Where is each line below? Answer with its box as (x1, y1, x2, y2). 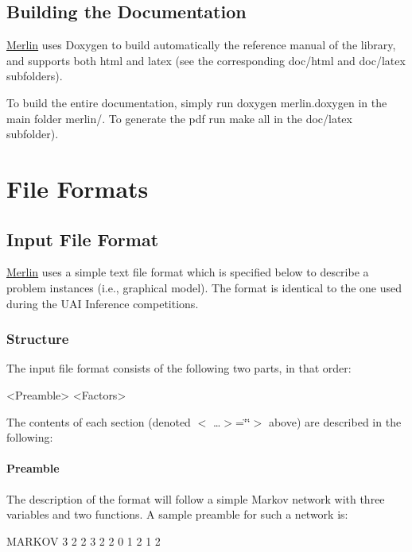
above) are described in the (268, 413, 402, 430)
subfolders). (6, 68, 63, 84)
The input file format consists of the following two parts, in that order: (6, 360, 352, 376)
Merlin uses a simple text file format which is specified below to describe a (6, 264, 369, 280)
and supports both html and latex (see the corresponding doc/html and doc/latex (6, 52, 406, 68)
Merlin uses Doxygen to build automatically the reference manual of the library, (6, 37, 396, 53)
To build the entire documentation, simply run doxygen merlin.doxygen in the (6, 94, 387, 110)
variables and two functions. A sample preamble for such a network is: (6, 506, 348, 523)
